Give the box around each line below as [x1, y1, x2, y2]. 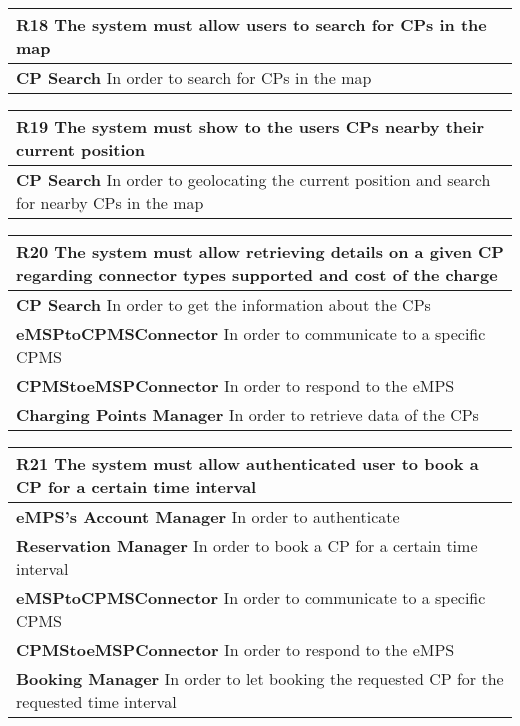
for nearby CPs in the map [16, 191, 204, 214]
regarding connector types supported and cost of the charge [16, 263, 498, 286]
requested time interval [16, 690, 177, 713]
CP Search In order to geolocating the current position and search [16, 168, 491, 191]
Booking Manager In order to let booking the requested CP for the [16, 667, 504, 690]
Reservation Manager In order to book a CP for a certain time [16, 534, 478, 557]
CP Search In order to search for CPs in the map [16, 66, 372, 89]
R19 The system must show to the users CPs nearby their [16, 115, 485, 138]
